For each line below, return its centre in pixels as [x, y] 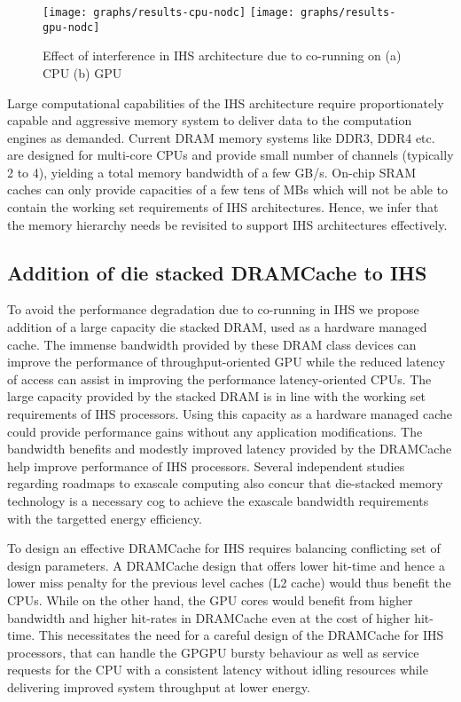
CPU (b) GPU [82, 72]
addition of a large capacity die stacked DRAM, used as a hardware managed [217, 327]
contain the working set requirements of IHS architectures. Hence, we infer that [223, 207]
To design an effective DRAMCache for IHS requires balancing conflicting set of [224, 548]
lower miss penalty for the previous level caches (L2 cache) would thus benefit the [229, 583]
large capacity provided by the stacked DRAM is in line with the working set [217, 396]
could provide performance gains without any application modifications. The [215, 431]
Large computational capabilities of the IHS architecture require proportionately [226, 103]
